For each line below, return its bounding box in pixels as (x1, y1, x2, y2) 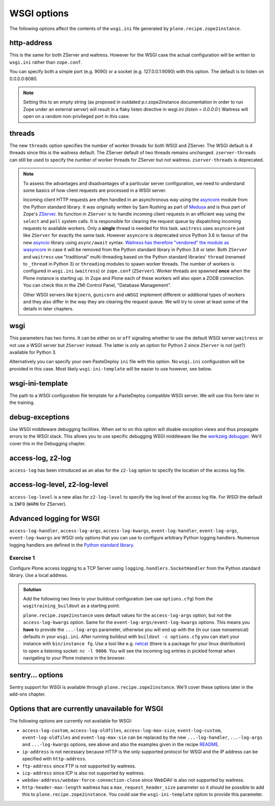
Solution (23, 586, 42, 592)
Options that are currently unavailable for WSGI (9, 705, 163, 713)
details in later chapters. (23, 306, 74, 312)
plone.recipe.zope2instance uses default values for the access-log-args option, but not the (23, 612, 232, 618)
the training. (9, 399, 35, 406)
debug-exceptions (9, 413, 70, 421)
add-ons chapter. (9, 691, 46, 697)
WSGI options (9, 8, 69, 19)
